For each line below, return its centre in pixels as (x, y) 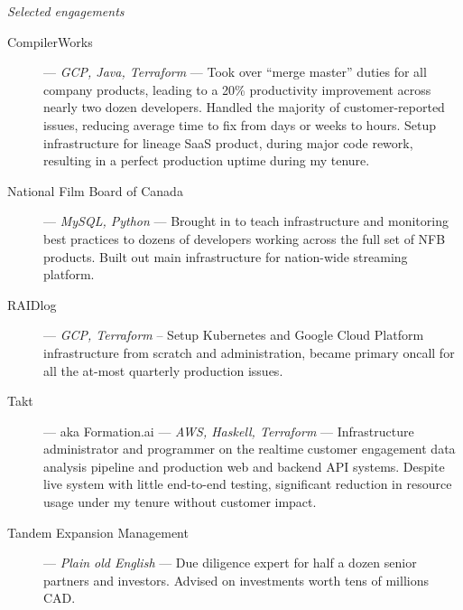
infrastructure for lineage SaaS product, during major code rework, (228, 142)
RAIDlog (32, 304)
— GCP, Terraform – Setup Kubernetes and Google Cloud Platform (234, 335)
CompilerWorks (50, 41)
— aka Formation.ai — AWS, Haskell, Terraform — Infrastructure (229, 431)
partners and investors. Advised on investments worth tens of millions (236, 580)
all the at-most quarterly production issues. (163, 370)
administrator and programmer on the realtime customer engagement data (250, 449)
